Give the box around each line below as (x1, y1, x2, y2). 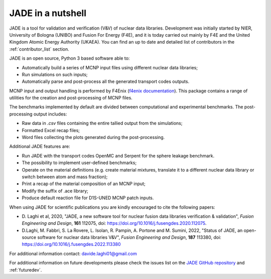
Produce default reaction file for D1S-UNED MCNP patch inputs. (22, 195, 154, 201)
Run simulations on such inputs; (22, 71, 88, 77)
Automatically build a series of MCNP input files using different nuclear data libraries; (22, 64, 198, 70)
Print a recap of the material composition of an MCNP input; (22, 181, 146, 187)
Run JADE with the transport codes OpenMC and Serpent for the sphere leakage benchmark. (22, 153, 215, 159)
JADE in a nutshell (9, 8, 86, 19)
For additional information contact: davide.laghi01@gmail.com (9, 250, 138, 256)
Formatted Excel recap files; (22, 127, 80, 133)
